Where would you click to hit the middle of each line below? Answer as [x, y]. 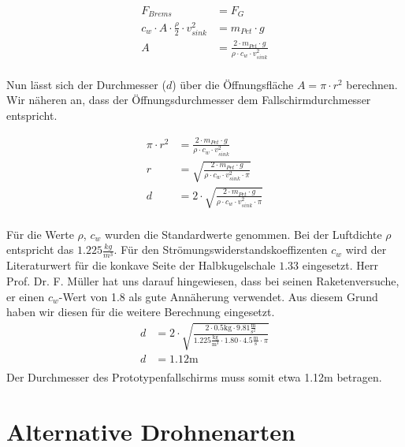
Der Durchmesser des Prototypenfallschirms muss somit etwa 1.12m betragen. [194, 377]
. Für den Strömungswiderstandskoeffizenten [221, 250]
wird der [366, 250]
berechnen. [372, 84]
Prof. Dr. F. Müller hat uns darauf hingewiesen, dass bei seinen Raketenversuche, [203, 281]
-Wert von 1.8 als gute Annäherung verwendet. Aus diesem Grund [218, 296]
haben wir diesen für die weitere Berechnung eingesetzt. [141, 312]
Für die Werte [40, 234]
